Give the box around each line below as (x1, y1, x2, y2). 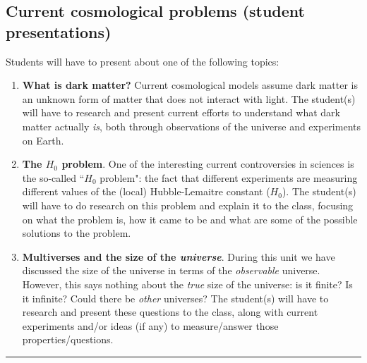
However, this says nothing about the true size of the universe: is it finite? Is (22, 276, 353, 291)
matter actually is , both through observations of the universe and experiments (22, 118, 361, 133)
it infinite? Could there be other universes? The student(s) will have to (22, 290, 329, 305)
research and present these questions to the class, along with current (22, 304, 318, 319)
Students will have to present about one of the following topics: (6, 54, 279, 68)
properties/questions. (22, 332, 114, 347)
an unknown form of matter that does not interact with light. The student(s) (22, 91, 356, 106)
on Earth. (22, 133, 64, 147)
